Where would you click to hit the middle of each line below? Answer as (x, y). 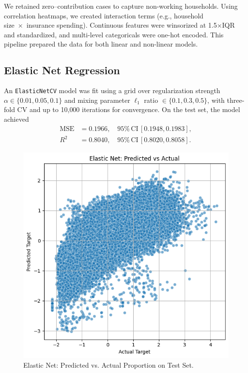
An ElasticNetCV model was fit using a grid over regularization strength (112, 90)
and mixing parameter (97, 100)
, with (216, 100)
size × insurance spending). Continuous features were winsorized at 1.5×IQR (119, 25)
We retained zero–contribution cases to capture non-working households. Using (121, 6)
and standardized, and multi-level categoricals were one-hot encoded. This (114, 34)
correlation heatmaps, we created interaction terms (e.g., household (104, 15)
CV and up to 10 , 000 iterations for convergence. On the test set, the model (129, 109)
